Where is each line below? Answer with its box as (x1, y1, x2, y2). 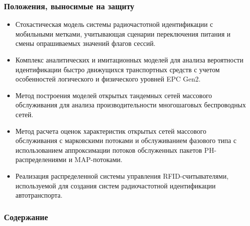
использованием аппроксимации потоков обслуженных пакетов (15, 144, 202, 155)
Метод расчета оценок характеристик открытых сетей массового (15, 125, 207, 136)
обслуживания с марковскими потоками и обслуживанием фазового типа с (15, 135, 237, 145)
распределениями (15, 154, 67, 164)
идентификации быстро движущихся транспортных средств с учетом (15, 64, 220, 74)
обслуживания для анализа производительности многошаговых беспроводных (15, 100, 246, 110)
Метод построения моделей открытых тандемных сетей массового (15, 90, 212, 100)
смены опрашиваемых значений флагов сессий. (15, 38, 156, 48)
